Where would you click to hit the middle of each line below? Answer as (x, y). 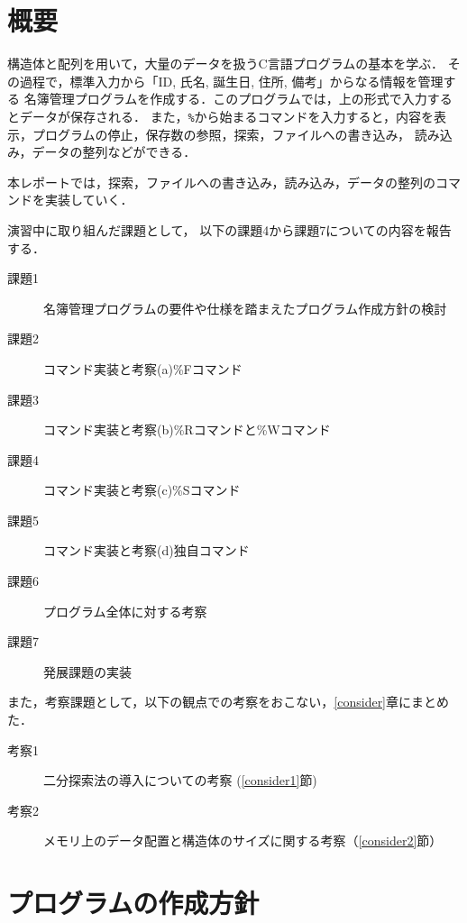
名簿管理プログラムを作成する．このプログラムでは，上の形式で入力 (225, 99)
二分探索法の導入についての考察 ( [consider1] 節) (180, 780)
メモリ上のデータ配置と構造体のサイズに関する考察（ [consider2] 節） (243, 841)
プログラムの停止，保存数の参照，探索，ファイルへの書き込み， (221, 134)
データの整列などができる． (114, 152)
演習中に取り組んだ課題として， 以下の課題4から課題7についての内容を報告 (229, 229)
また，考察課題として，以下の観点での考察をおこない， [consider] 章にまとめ (229, 702)
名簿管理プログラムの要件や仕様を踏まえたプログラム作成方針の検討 (245, 308)
